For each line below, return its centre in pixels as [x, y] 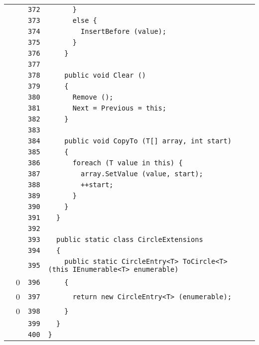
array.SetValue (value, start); [142, 174]
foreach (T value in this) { [128, 163]
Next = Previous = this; [119, 108]
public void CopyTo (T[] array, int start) [148, 141]
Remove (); [93, 97]
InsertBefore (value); [124, 31]
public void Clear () [105, 75]
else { [85, 20]
